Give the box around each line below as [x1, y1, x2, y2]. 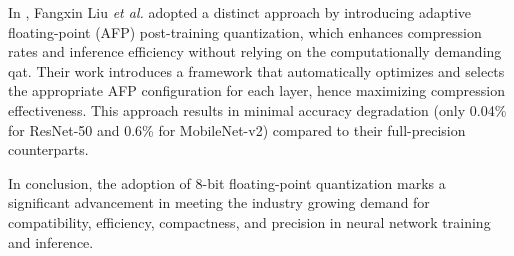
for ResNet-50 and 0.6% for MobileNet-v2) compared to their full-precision [8, 119, 466, 140]
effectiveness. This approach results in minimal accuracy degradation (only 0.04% [8, 99, 507, 120]
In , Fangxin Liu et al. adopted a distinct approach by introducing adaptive [8, 2, 472, 22]
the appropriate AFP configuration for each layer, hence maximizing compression [8, 80, 506, 101]
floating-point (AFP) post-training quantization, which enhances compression [8, 21, 482, 42]
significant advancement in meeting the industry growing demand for [8, 192, 430, 213]
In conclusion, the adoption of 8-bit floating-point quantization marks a [8, 172, 446, 193]
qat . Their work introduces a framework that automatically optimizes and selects [8, 60, 505, 81]
